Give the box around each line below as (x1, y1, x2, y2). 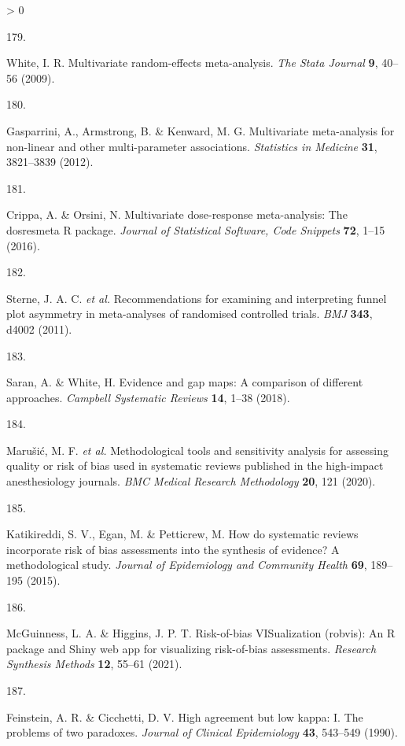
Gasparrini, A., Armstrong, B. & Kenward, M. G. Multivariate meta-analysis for (6, 122, 395, 138)
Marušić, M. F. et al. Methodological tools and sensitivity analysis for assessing (6, 441, 389, 458)
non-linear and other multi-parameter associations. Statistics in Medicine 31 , (6, 138, 377, 154)
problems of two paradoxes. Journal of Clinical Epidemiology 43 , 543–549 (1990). (6, 724, 398, 740)
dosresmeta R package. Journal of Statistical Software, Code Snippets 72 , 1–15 (6, 221, 385, 238)
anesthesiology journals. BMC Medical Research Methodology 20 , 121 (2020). (6, 473, 376, 489)
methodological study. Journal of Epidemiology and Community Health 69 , (6, 556, 367, 573)
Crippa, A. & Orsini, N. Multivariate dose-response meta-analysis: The (6, 206, 348, 223)
